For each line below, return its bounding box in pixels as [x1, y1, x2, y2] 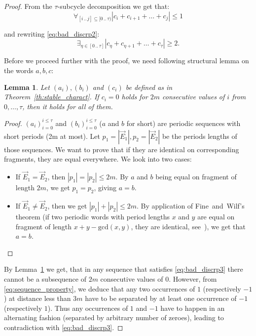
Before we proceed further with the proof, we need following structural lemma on [4, 55, 249, 66]
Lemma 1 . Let [4, 82, 50, 92]
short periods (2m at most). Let [4, 130, 100, 141]
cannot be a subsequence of [4, 274, 86, 284]
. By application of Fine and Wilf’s [137, 201, 245, 211]
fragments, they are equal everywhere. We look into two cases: [4, 154, 192, 164]
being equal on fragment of [155, 171, 237, 182]
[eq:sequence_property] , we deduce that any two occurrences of [4, 283, 195, 294]
